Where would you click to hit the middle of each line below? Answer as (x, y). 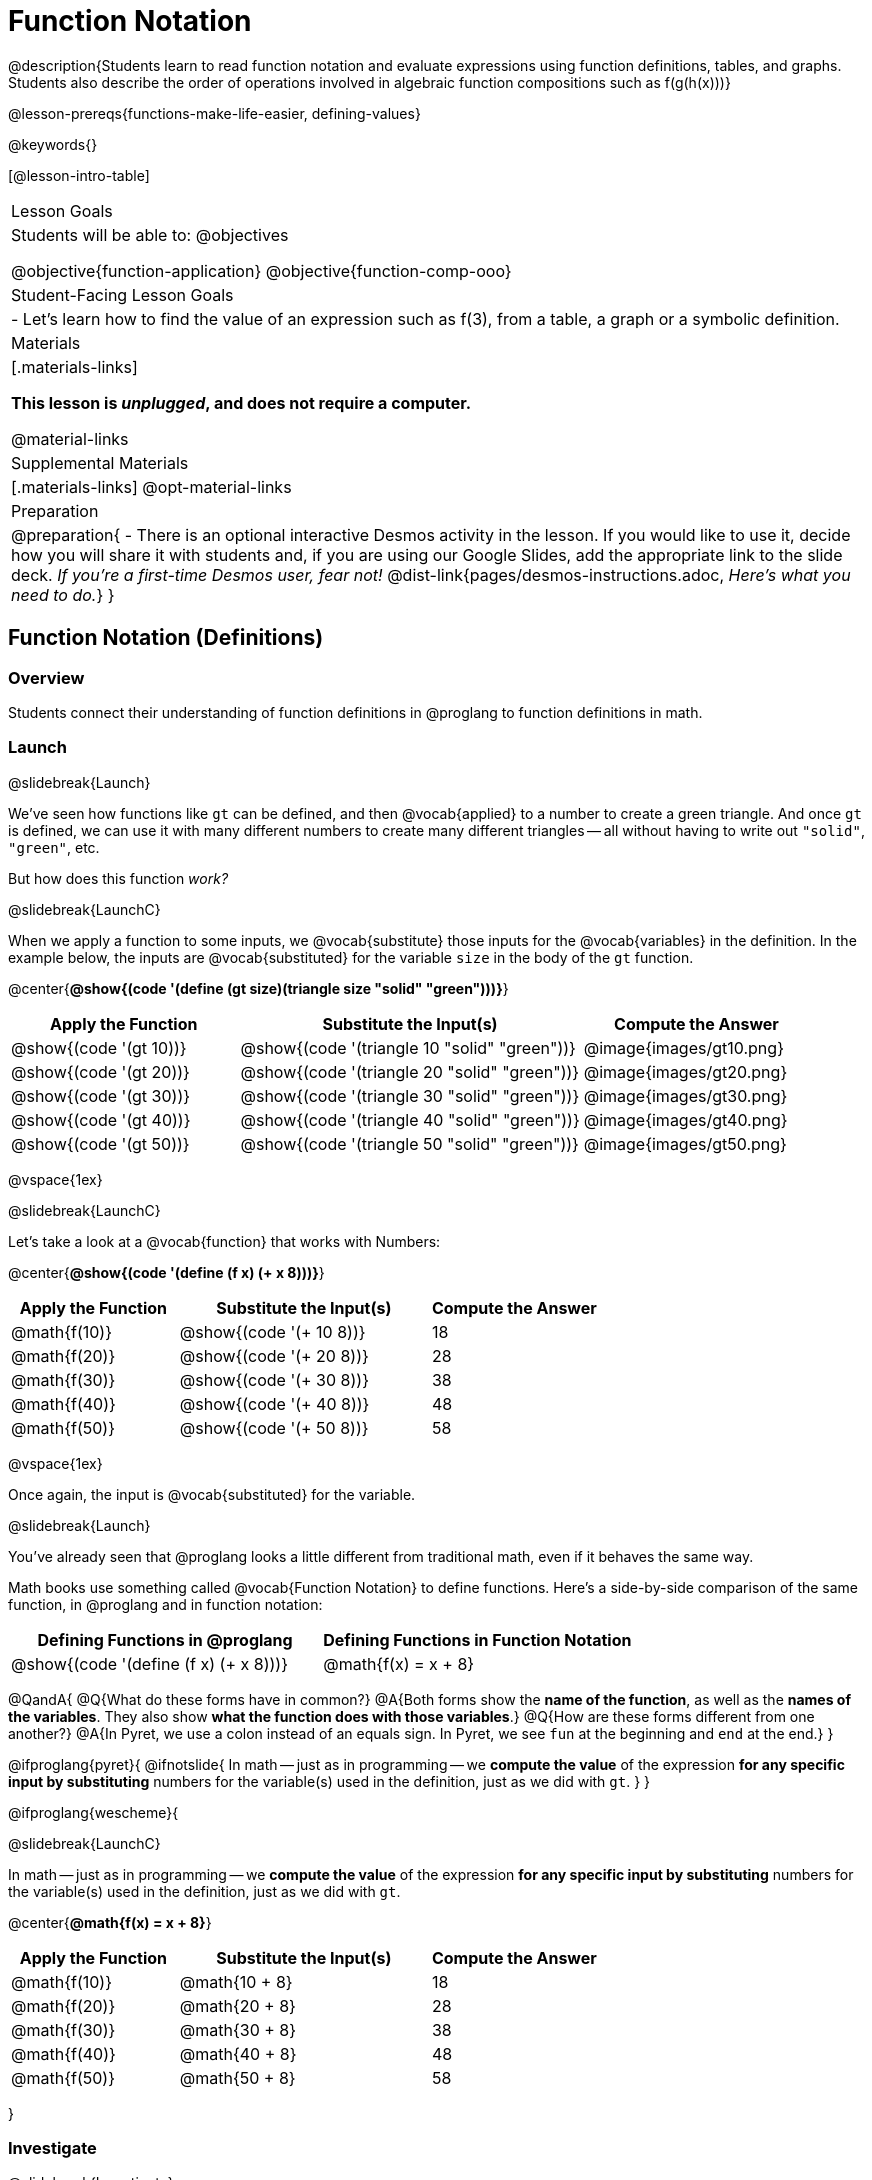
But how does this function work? (118, 878)
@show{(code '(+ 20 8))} (274, 1355)
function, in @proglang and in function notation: (165, 1604)
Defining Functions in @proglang (165, 1639)
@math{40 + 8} (238, 2053)
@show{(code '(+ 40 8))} (274, 1403)
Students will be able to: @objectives (150, 234)
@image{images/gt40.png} (685, 1119)
